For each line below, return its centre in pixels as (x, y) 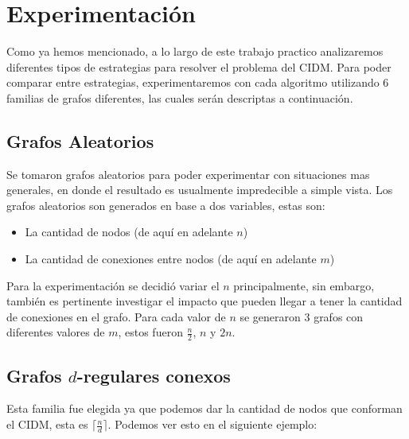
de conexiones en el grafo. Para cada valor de (116, 316)
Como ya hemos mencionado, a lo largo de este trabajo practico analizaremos (195, 51)
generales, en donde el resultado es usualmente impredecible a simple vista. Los (200, 190)
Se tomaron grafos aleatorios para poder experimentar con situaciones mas (188, 174)
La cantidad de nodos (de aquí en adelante (129, 232)
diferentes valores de (56, 332)
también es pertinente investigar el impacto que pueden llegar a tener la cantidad (204, 301)
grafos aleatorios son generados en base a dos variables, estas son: (166, 205)
